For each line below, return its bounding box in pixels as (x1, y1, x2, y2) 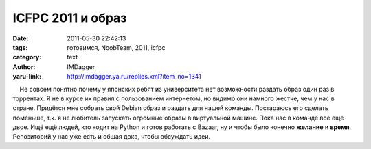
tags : (12, 43, 28, 51)
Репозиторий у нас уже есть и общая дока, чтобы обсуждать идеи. (12, 133, 211, 141)
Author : (12, 62, 36, 71)
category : (12, 53, 42, 62)
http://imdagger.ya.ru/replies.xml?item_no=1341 (67, 72, 202, 81)
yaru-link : (12, 72, 41, 81)
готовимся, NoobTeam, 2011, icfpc (67, 43, 166, 51)
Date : (12, 34, 29, 42)
